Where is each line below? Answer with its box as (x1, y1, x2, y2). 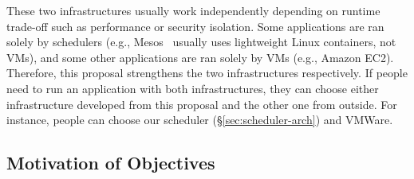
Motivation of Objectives (6, 150, 215, 175)
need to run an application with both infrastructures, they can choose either (6, 80, 379, 96)
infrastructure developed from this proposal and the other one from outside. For (6, 95, 397, 112)
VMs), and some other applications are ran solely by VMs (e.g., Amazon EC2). (6, 49, 394, 65)
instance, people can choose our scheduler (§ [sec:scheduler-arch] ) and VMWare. (6, 111, 393, 128)
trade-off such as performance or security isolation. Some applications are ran (6, 18, 384, 34)
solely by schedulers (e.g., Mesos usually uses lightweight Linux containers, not (6, 33, 396, 50)
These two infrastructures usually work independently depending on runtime (6, 2, 380, 18)
